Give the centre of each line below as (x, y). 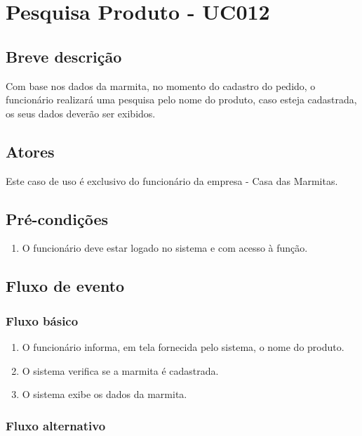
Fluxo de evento (65, 286)
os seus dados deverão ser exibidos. (81, 113)
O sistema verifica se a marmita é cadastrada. (120, 370)
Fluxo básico (42, 320)
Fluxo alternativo (56, 425)
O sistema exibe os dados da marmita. (105, 394)
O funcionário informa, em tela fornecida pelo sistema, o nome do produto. (183, 346)
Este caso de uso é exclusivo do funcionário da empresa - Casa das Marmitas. (172, 180)
